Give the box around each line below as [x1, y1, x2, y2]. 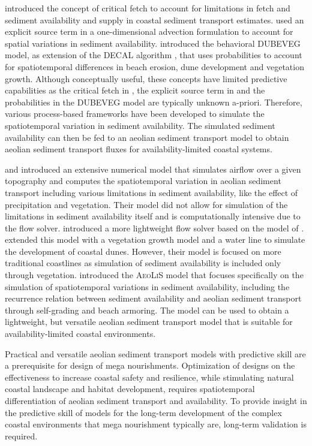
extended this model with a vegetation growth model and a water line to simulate [5, 233, 305, 246]
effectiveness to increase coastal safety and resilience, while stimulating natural [5, 370, 294, 383]
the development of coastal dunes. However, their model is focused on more [5, 245, 281, 257]
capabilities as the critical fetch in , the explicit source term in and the [5, 84, 265, 97]
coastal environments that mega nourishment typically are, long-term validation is [5, 418, 307, 430]
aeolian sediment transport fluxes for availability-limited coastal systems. [5, 143, 272, 155]
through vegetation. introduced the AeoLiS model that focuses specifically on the [5, 269, 304, 281]
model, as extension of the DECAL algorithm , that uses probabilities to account [5, 49, 302, 61]
